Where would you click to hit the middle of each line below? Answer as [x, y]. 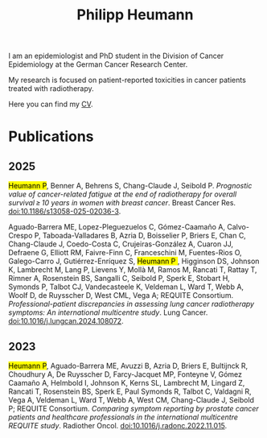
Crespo [21, 236]
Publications [51, 136]
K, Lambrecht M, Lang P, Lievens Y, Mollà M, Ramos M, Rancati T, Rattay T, [133, 270]
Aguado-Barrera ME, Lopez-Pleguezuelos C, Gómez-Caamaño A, [117, 227]
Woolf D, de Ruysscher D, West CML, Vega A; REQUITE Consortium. [121, 295]
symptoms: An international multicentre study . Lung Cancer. [108, 312]
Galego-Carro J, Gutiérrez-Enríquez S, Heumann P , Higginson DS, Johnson [134, 261]
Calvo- [238, 227]
